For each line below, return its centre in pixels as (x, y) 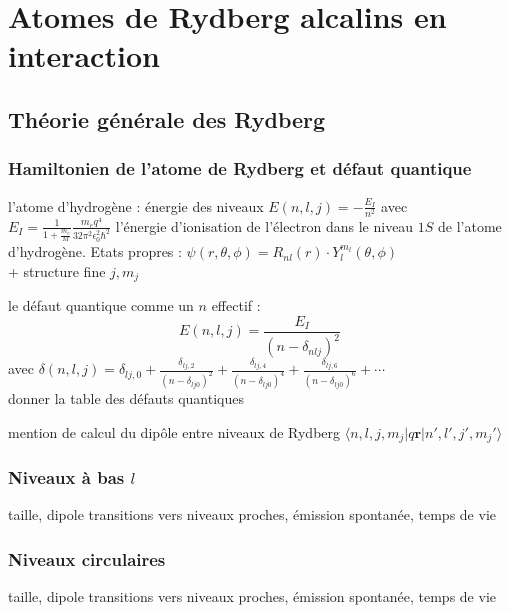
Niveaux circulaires (87, 558)
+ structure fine (57, 270)
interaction (84, 55)
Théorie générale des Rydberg (167, 118)
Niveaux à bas (66, 476)
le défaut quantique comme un (101, 305)
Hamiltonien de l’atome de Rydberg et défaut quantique (240, 168)
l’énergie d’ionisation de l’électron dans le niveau (264, 225)
